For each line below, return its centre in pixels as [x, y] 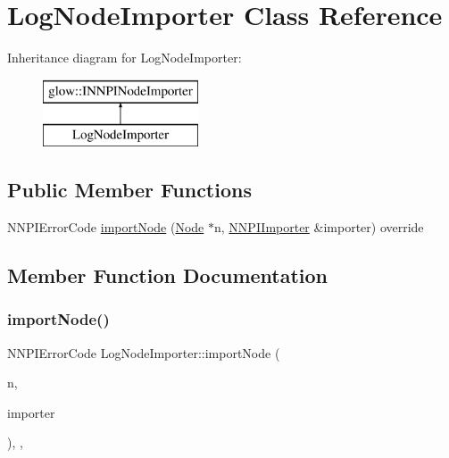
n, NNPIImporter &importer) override [319, 227]
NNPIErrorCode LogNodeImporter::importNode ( [144, 352]
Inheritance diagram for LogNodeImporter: [125, 58]
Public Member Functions [129, 190]
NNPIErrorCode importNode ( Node [106, 227]
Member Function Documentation [168, 275]
